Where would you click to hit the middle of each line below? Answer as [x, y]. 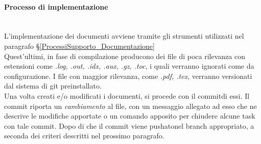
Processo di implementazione [56, 6]
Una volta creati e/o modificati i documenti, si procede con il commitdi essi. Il [127, 95]
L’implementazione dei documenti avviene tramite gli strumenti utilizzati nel [124, 36]
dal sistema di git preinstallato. [53, 86]
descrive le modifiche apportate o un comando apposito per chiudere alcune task [130, 116]
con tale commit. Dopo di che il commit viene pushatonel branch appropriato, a [129, 125]
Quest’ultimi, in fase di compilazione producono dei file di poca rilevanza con [125, 56]
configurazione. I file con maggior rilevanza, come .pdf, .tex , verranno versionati [128, 76]
